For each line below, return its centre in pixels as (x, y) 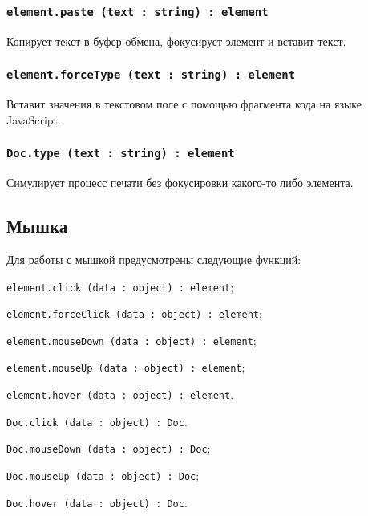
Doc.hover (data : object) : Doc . (97, 502)
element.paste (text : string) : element (137, 12)
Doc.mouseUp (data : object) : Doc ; (103, 475)
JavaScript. (34, 119)
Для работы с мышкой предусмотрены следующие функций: (154, 259)
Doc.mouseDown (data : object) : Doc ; (109, 448)
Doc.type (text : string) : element (121, 154)
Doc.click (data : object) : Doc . (97, 421)
